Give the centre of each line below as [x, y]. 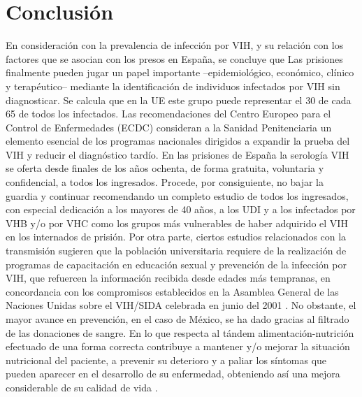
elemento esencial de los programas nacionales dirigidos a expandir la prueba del [178, 141]
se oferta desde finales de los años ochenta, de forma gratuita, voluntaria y [165, 168]
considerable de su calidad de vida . [82, 387]
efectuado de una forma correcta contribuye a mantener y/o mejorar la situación [178, 346]
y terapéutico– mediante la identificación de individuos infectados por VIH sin [173, 86]
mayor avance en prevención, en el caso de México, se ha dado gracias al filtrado [178, 319]
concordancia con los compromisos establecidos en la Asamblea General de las [172, 291]
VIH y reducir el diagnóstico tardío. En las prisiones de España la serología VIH [178, 154]
